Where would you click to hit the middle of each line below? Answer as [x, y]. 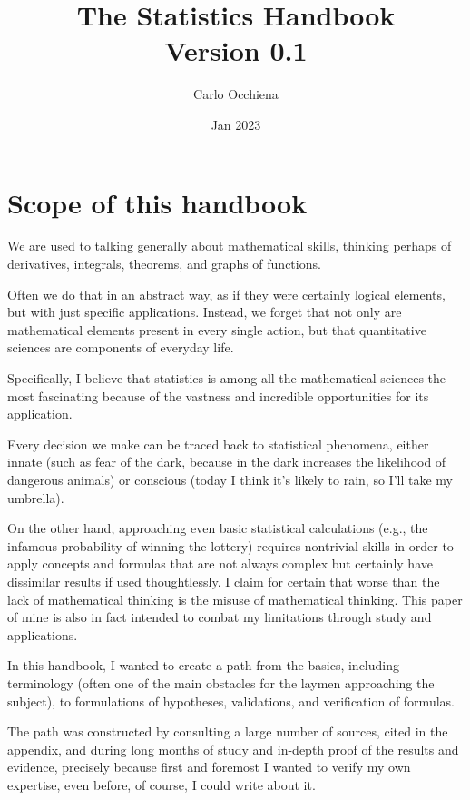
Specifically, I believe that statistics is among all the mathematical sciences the [227, 378]
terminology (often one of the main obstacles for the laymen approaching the [221, 682]
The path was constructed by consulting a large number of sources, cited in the [228, 731]
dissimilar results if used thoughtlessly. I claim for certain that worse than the [224, 581]
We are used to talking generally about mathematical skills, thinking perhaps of [230, 246]
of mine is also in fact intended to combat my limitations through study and [220, 617]
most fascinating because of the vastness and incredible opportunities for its [218, 395]
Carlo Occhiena [236, 94]
